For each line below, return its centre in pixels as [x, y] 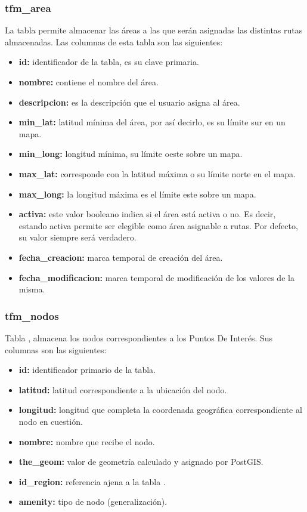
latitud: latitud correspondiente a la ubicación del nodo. [123, 389]
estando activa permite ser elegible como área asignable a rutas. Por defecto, [158, 225]
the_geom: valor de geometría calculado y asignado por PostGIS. [141, 462]
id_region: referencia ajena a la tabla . [92, 481]
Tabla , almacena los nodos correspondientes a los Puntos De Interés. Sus [139, 337]
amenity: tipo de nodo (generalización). [93, 502]
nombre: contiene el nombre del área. [89, 82]
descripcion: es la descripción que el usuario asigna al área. [129, 102]
